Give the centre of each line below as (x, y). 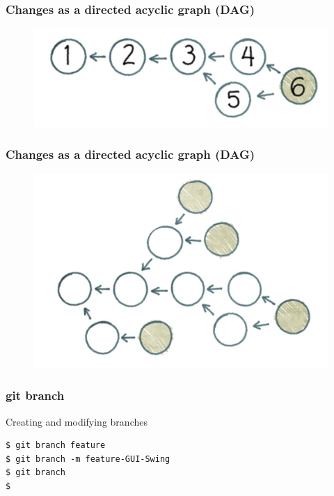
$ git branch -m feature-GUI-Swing (88, 459)
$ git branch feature (56, 445)
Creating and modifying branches (77, 421)
